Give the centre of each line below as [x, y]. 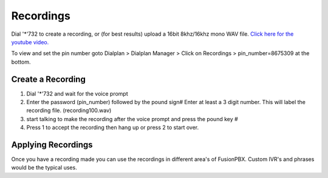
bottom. [21, 62]
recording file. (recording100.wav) [69, 110]
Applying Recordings [52, 145]
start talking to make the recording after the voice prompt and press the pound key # [132, 119]
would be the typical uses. [44, 168]
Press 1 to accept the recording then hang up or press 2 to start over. [113, 128]
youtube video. [30, 42]
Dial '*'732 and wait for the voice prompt [77, 93]
